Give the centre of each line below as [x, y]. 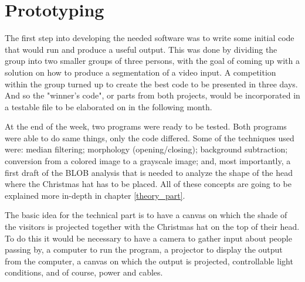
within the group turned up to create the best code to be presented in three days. [151, 84]
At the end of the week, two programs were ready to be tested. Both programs [146, 126]
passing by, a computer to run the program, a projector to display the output [144, 249]
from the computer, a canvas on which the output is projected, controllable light [149, 261]
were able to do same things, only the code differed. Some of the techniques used [150, 137]
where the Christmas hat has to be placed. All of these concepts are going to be [148, 184]
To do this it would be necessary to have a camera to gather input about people [148, 238]
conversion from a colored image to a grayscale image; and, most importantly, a [148, 161]
